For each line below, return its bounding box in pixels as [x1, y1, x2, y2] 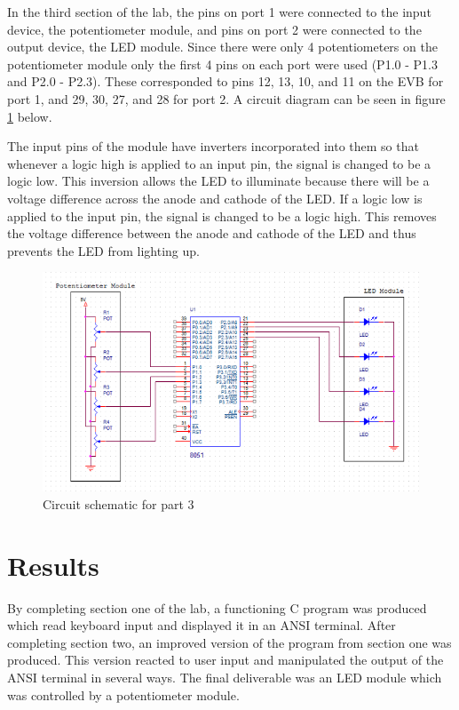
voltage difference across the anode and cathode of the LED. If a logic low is [7, 188, 423, 207]
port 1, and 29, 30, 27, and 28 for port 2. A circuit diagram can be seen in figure [7, 89, 446, 108]
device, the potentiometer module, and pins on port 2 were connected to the [7, 20, 422, 38]
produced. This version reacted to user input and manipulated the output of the [7, 650, 444, 669]
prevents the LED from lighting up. [7, 241, 200, 259]
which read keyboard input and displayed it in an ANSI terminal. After [7, 616, 396, 634]
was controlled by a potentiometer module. [7, 685, 240, 704]
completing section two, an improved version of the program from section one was [7, 633, 452, 651]
